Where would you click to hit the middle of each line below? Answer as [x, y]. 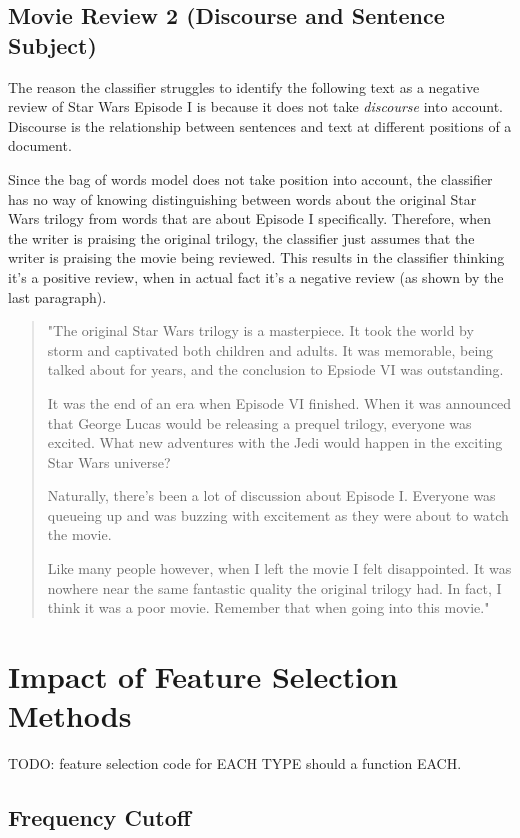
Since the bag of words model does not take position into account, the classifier [250, 178]
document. [40, 145]
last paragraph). [57, 296]
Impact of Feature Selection [203, 676]
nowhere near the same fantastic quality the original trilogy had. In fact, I [274, 587]
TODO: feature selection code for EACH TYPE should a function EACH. [235, 763]
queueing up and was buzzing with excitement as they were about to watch [278, 514]
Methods [70, 715]
